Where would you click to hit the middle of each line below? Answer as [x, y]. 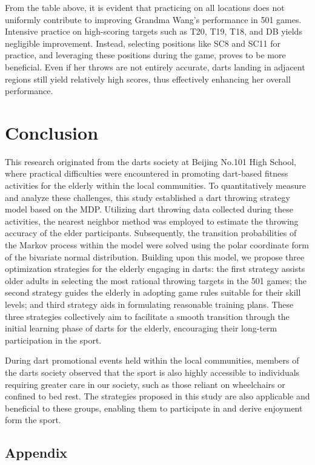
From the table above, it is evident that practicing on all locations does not [145, 7]
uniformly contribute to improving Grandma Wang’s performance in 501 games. [153, 19]
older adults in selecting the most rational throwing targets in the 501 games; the [156, 280]
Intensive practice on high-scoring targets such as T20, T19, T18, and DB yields [154, 31]
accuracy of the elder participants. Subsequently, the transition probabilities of [151, 233]
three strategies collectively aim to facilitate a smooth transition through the [147, 316]
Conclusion [52, 132]
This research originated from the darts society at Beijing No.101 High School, [151, 161]
